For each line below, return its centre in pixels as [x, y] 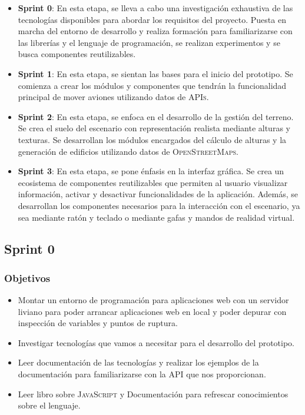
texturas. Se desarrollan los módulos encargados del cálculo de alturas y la [152, 139]
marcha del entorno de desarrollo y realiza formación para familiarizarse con [155, 31]
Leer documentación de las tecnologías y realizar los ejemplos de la [138, 362]
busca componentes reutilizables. [77, 54]
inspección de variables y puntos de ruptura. [98, 323]
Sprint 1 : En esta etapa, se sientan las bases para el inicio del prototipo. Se [155, 73]
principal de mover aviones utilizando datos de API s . [113, 97]
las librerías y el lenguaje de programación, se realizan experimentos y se [149, 42]
